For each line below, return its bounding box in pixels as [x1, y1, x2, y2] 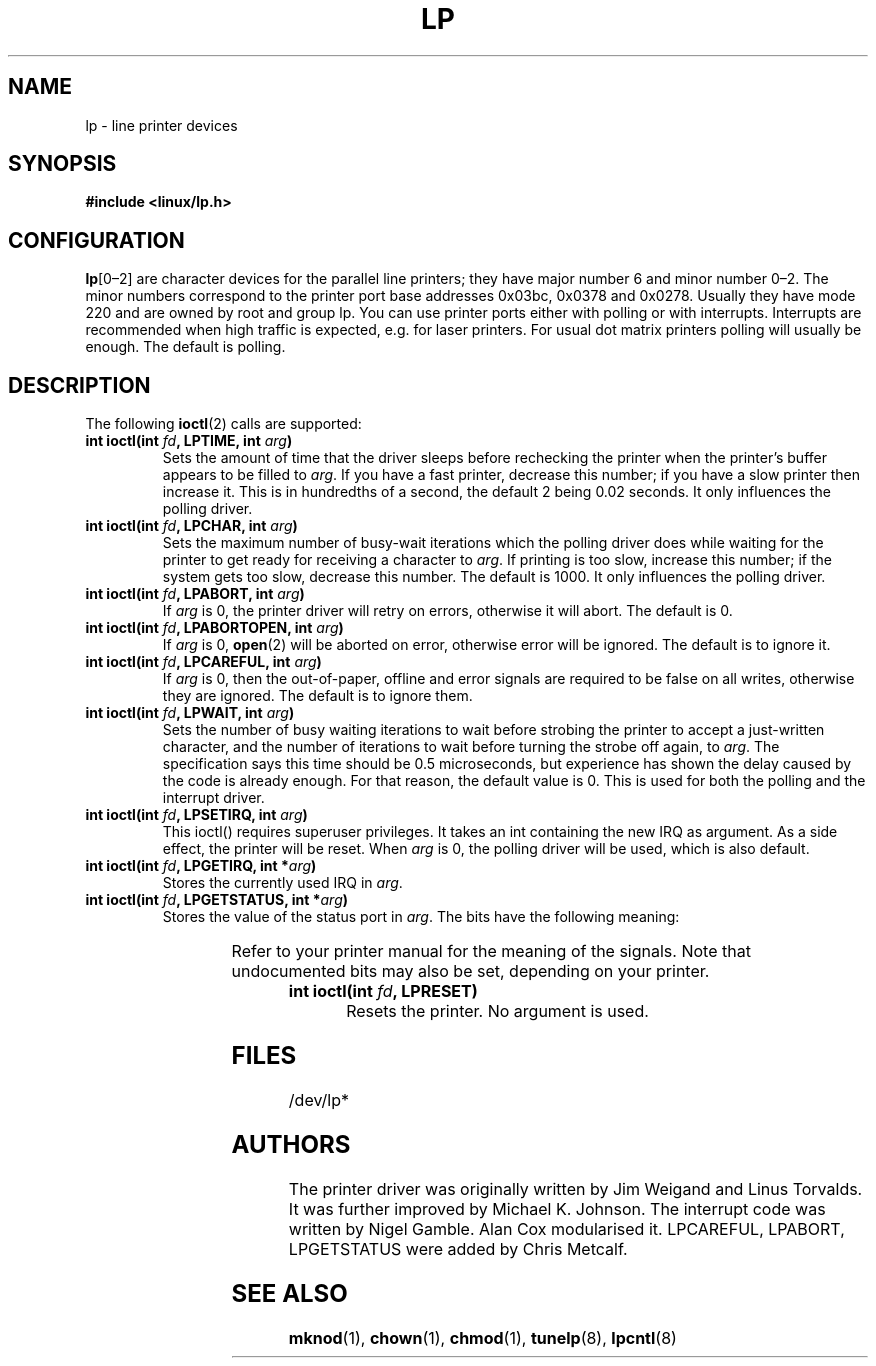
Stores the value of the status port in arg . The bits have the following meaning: [162, 908, 680, 926]
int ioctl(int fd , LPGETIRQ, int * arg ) [85, 857, 317, 875]
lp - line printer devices [85, 116, 238, 134]
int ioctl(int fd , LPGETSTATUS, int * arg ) [85, 891, 349, 909]
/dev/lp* [288, 1089, 349, 1110]
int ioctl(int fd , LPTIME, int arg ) [85, 432, 293, 450]
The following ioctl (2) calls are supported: [85, 415, 362, 433]
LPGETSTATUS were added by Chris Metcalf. [288, 1238, 628, 1259]
